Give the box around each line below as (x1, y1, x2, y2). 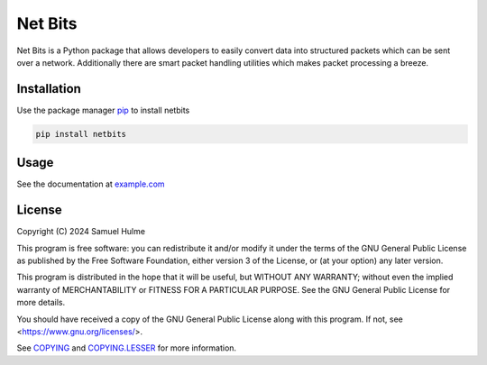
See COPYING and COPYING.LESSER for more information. (16, 342, 237, 353)
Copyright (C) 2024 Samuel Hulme (16, 226, 146, 237)
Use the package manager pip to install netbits (16, 105, 190, 115)
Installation (16, 81, 81, 96)
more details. (16, 297, 66, 308)
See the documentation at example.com (16, 178, 166, 189)
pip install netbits (35, 129, 126, 139)
